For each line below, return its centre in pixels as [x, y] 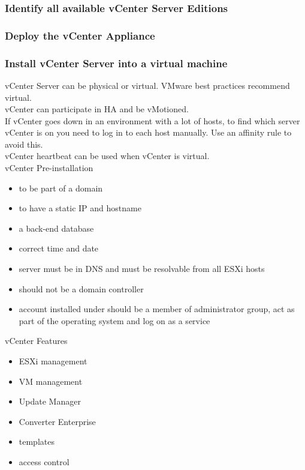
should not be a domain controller [81, 288]
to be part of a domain [61, 188]
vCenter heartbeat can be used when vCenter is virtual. [107, 156]
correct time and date [59, 248]
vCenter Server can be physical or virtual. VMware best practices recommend [147, 85]
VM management [51, 381]
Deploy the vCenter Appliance [80, 35]
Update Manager [50, 401]
